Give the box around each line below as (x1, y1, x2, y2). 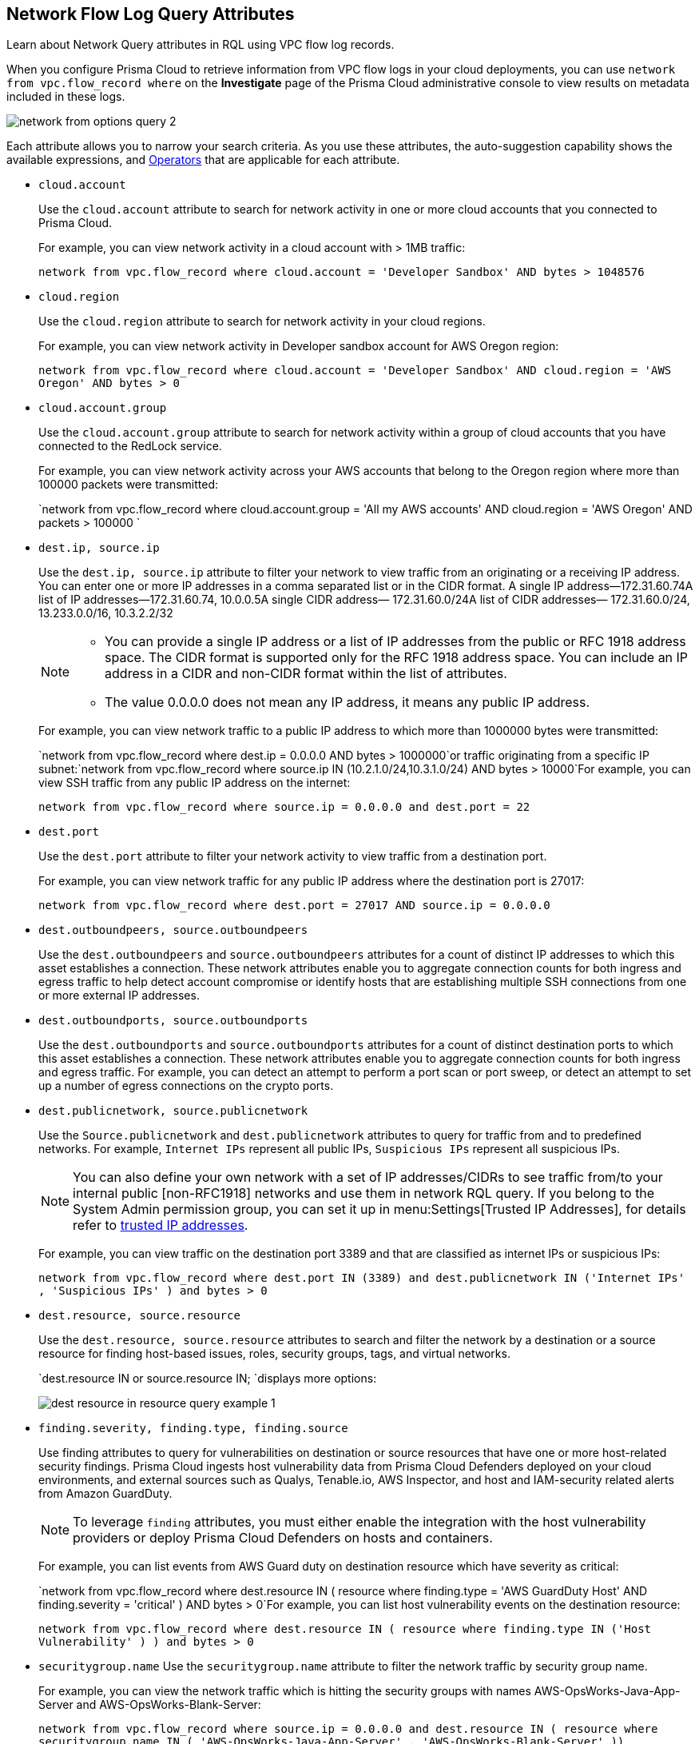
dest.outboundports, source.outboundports (38, 1014, 308, 1028)
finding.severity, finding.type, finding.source (38, 1422, 348, 1435)
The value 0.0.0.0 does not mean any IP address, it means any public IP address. (105, 694, 590, 711)
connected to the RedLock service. (38, 439, 222, 453)
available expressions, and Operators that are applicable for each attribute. (6, 153, 400, 167)
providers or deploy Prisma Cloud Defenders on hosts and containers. (73, 1530, 493, 1546)
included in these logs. (6, 90, 125, 104)
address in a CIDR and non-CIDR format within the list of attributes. (105, 665, 507, 682)
